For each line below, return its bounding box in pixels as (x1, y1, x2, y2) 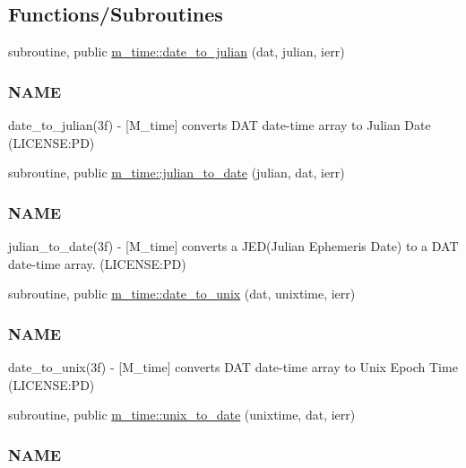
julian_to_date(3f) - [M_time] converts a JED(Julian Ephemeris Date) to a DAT (8, 237, 459, 256)
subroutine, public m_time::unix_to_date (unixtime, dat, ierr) (8, 405, 356, 424)
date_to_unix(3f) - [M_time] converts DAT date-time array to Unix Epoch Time (8, 358, 458, 377)
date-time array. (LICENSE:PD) (8, 254, 186, 273)
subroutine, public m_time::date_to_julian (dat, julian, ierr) (8, 42, 345, 61)
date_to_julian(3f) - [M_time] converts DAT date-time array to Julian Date (8, 116, 431, 134)
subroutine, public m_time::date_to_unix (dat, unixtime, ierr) (8, 284, 356, 303)
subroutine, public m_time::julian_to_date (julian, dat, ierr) (8, 163, 345, 182)
